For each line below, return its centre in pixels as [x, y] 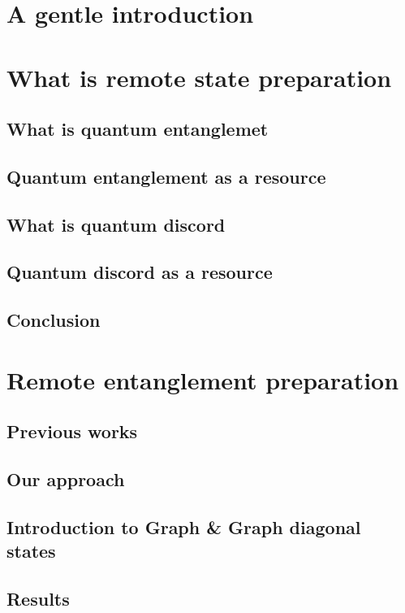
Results [38, 599]
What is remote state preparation [199, 77]
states [31, 551]
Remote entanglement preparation [203, 379]
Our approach [66, 479]
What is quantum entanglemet [138, 129]
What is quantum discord [116, 224]
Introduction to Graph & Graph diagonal [184, 526]
